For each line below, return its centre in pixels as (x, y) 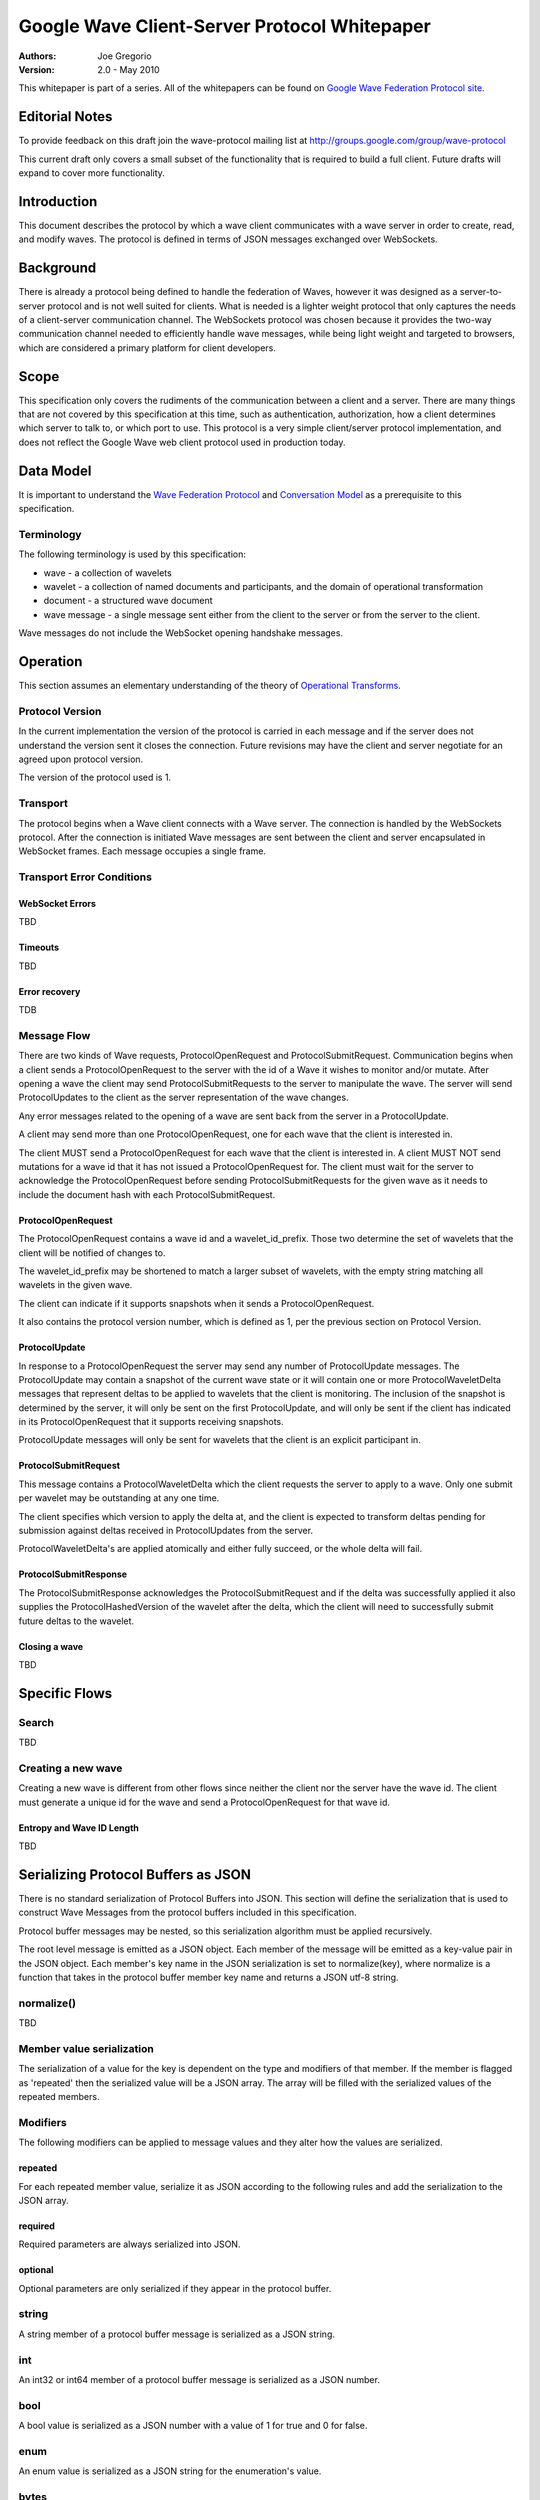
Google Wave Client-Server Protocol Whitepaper (225, 26)
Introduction (58, 201)
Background (57, 268)
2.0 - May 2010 (128, 69)
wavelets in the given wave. (75, 1285)
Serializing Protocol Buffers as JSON (135, 1874)
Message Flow (54, 1035)
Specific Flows (65, 1693)
